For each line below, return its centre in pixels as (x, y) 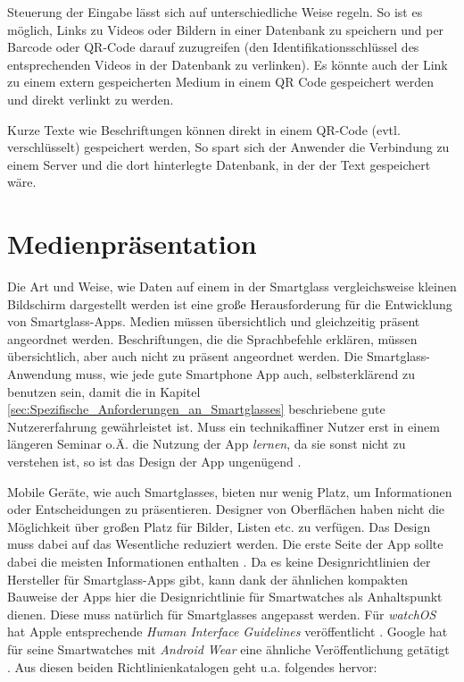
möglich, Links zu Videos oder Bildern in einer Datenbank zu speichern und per (226, 29)
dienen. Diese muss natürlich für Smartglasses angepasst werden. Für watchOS (222, 614)
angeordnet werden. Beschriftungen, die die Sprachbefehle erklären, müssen (212, 338)
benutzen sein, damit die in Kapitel (104, 391)
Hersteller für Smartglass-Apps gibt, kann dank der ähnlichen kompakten (207, 579)
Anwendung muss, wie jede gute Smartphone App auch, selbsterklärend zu (211, 374)
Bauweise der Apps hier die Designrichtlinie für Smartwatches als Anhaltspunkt (225, 597)
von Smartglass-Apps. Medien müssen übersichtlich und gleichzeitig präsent (214, 321)
